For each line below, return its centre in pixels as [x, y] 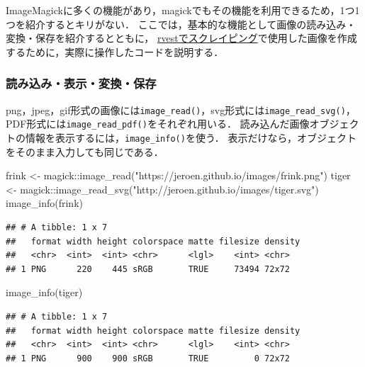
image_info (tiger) [44, 292]
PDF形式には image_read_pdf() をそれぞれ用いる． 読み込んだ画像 [158, 124]
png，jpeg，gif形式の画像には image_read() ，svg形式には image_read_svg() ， [181, 109]
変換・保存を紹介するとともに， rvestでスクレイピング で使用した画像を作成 [181, 38]
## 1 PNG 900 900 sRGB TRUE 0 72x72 [148, 358]
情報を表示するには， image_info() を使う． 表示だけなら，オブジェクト [191, 137]
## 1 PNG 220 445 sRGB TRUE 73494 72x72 [148, 269]
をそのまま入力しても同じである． [85, 151]
